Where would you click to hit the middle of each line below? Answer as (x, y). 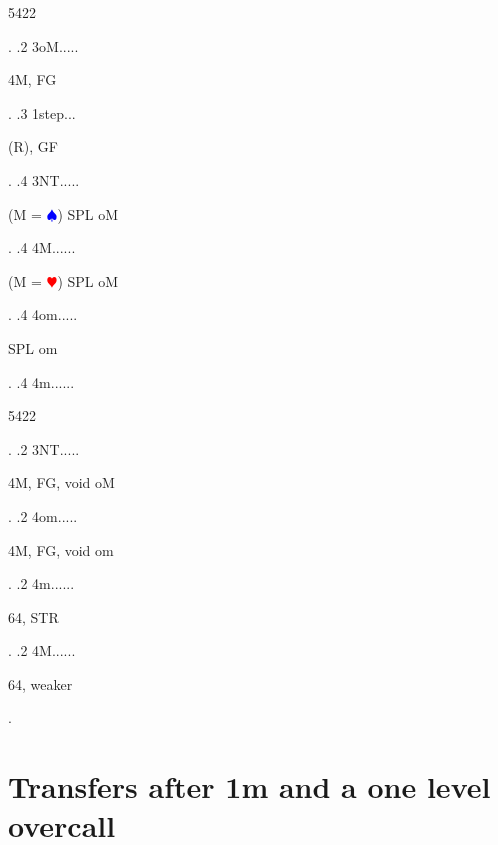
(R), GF (33, 146)
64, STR (33, 616)
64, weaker (40, 683)
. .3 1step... (42, 112)
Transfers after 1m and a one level (249, 786)
